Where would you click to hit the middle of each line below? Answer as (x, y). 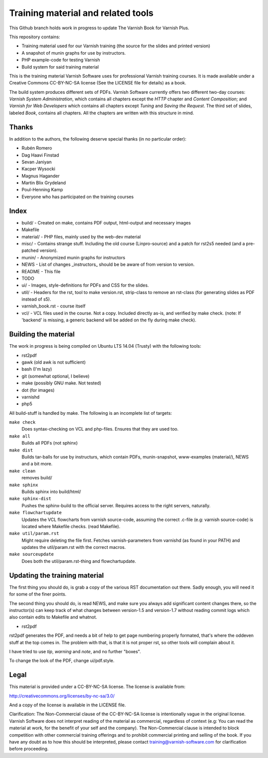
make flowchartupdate (35, 513)
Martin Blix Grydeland (44, 183)
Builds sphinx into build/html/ (51, 491)
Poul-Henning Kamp (42, 190)
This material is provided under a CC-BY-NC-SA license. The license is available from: (97, 687)
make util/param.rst (34, 533)
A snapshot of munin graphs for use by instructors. (74, 53)
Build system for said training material (60, 67)
